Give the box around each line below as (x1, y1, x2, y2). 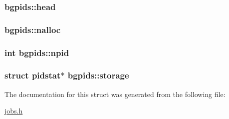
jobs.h (4, 105, 23, 116)
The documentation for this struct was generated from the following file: (4, 88, 226, 99)
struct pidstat (4, 69, 61, 81)
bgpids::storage (67, 69, 129, 81)
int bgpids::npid (4, 46, 69, 58)
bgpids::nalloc (4, 23, 61, 35)
